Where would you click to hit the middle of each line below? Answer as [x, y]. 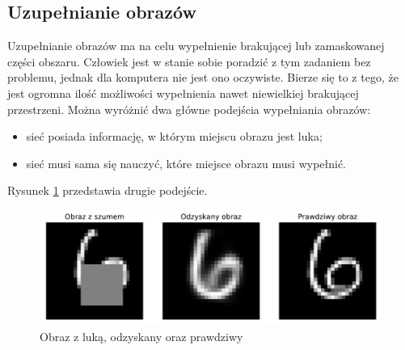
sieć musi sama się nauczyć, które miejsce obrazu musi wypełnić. [186, 163]
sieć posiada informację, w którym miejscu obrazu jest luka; [174, 136]
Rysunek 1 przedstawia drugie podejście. [108, 190]
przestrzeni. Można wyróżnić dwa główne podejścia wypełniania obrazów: [189, 109]
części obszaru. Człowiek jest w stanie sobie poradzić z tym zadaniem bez [189, 61]
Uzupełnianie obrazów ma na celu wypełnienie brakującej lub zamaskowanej [196, 46]
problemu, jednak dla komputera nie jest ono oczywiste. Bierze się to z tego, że [203, 77]
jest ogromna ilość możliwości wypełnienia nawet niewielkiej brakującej [183, 93]
